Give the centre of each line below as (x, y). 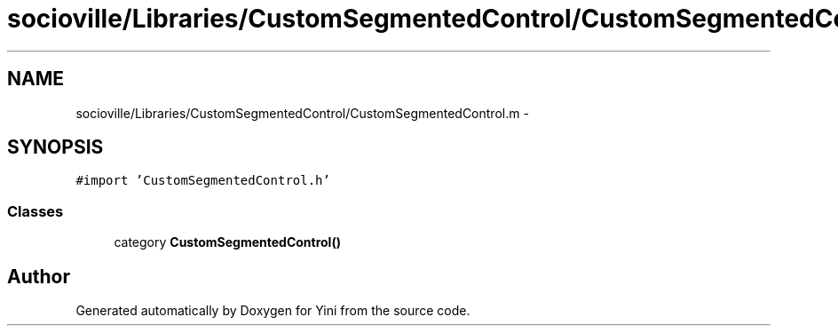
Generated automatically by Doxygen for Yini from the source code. (273, 311)
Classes (36, 211)
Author (39, 276)
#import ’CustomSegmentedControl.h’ (203, 181)
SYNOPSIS (55, 147)
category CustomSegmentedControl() (227, 242)
